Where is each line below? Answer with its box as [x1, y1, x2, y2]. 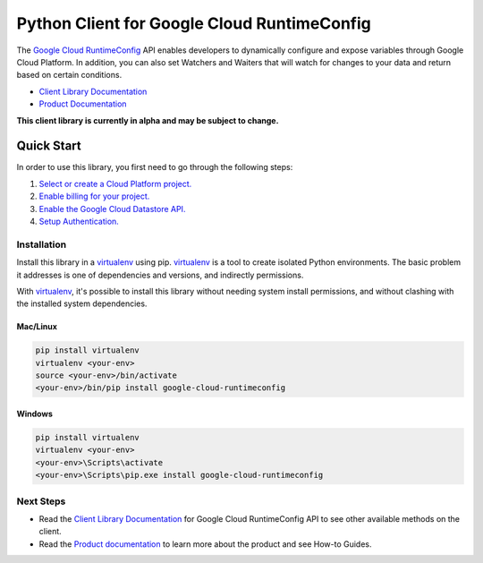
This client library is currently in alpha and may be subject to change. [16, 115, 279, 125]
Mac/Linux [16, 321, 58, 332]
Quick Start [16, 139, 81, 154]
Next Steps [16, 495, 66, 508]
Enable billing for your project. [38, 191, 150, 201]
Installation [16, 238, 67, 251]
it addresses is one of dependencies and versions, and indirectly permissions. [16, 269, 304, 280]
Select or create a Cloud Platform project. [38, 178, 192, 189]
